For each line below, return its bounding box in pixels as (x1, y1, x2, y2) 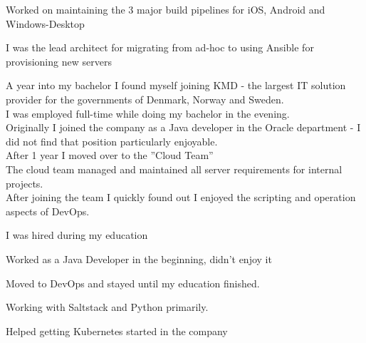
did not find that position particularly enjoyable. (6, 133, 218, 148)
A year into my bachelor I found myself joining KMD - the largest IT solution (6, 78, 346, 93)
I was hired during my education (6, 227, 148, 242)
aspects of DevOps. (6, 203, 90, 218)
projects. (6, 175, 43, 190)
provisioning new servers (6, 53, 112, 68)
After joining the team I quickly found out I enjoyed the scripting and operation (6, 190, 356, 205)
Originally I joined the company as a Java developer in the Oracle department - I (6, 120, 361, 135)
